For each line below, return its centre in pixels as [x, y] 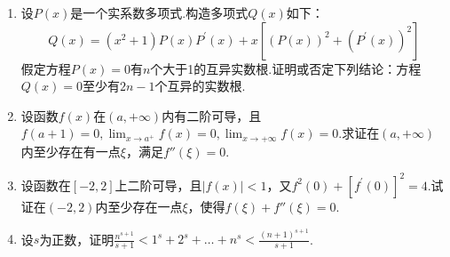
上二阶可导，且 [158, 185]
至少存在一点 [145, 206]
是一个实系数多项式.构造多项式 [159, 12]
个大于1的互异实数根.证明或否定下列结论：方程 [286, 68]
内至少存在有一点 [71, 151]
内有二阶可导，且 [212, 115]
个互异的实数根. [200, 86]
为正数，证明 [77, 239]
